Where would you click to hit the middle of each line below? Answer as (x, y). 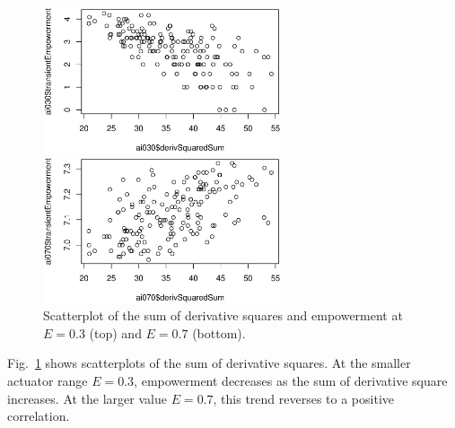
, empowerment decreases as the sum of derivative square (291, 380)
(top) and (115, 332)
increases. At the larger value (87, 398)
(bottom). (219, 332)
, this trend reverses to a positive (304, 398)
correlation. (39, 416)
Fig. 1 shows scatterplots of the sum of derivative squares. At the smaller (209, 363)
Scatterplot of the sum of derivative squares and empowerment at (223, 315)
